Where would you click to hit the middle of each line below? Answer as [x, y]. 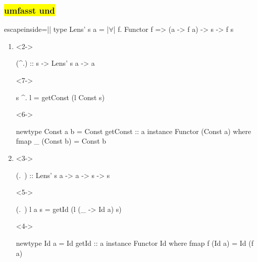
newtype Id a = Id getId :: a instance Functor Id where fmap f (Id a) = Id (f [135, 243]
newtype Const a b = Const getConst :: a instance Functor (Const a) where [134, 131]
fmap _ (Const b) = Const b [61, 141]
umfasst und [30, 10]
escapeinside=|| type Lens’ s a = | [57, 29]
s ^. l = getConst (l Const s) [60, 97]
